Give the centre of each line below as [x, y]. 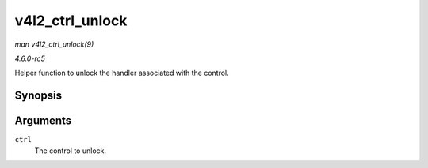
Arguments [43, 121]
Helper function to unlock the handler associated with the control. [122, 73]
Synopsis [38, 96]
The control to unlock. [71, 151]
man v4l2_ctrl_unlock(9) [54, 44]
